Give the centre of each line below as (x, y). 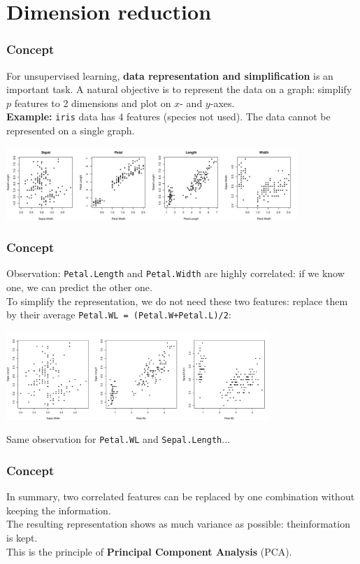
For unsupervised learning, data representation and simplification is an (170, 75)
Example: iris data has (61, 117)
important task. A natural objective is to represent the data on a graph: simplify (179, 89)
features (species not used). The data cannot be (229, 117)
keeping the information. (59, 510)
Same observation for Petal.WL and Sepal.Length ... (118, 439)
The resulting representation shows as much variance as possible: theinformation (178, 524)
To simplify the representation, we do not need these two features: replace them (177, 301)
